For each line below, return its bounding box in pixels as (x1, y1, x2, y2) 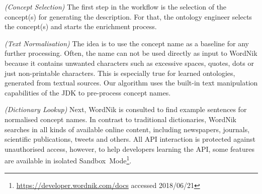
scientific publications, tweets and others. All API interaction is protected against (5, 134, 255, 144)
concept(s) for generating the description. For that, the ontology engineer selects (5, 11, 252, 22)
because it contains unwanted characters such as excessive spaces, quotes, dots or (5, 57, 254, 68)
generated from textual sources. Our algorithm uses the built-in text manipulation (5, 77, 258, 88)
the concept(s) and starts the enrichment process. (5, 21, 157, 32)
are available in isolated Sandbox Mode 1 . (5, 154, 132, 165)
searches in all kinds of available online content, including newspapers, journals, (5, 124, 250, 134)
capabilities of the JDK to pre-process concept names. (5, 87, 171, 98)
